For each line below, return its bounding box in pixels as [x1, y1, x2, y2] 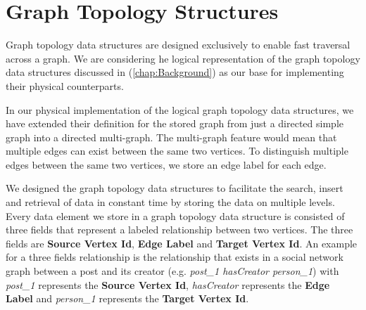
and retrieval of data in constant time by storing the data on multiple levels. [6, 195, 335, 209]
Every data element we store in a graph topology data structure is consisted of [6, 208, 345, 223]
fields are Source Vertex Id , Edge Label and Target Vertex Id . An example [6, 235, 358, 250]
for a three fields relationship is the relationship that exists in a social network [6, 250, 343, 264]
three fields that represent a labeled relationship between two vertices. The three [6, 222, 353, 237]
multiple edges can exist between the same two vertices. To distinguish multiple [6, 143, 348, 158]
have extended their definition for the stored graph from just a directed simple [6, 116, 343, 131]
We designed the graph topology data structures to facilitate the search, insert [6, 181, 343, 195]
